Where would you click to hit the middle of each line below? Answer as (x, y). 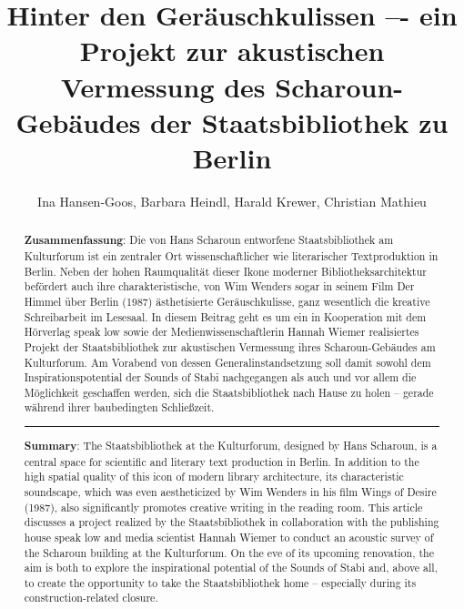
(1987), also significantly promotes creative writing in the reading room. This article (223, 507)
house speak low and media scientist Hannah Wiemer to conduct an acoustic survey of (229, 537)
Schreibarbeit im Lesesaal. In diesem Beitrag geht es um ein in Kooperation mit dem (225, 316)
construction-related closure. (91, 598)
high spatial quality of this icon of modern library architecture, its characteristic (214, 477)
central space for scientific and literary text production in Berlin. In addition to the (222, 461)
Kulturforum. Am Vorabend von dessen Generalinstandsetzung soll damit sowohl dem (227, 362)
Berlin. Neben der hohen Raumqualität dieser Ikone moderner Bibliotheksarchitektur (225, 271)
